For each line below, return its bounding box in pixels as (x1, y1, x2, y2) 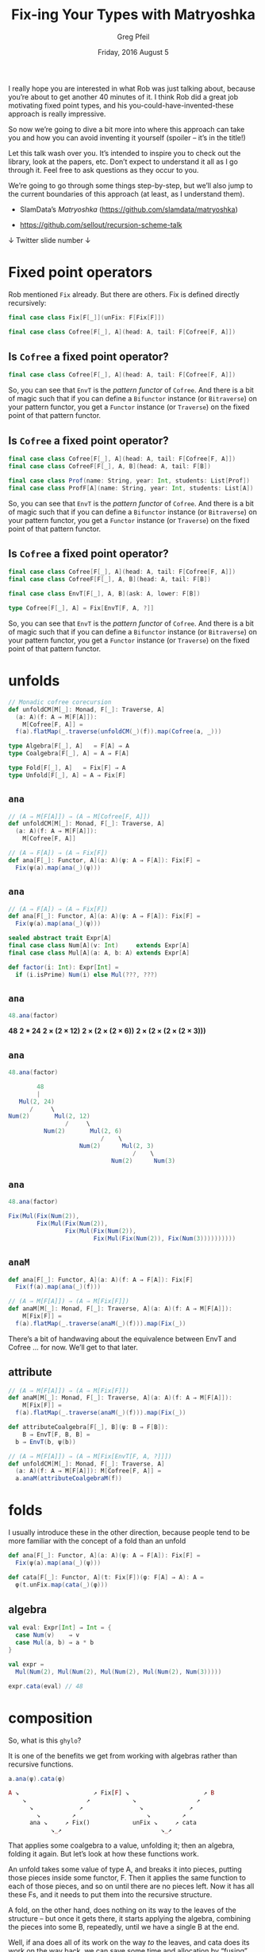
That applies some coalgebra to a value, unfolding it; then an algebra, (8, 1841, 236, 1850)
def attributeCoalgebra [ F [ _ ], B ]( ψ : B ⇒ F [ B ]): (8, 1423, 169, 1431)
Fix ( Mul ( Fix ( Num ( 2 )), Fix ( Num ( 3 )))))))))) (93, 1234, 236, 1243)
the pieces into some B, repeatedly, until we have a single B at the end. (8, 1922, 240, 1931)
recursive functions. (8, 1759, 74, 1769)
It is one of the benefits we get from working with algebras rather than (8, 1751, 238, 1760)
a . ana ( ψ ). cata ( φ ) (8, 1774, 66, 1782)
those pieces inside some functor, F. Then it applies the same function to (8, 1872, 246, 1882)
